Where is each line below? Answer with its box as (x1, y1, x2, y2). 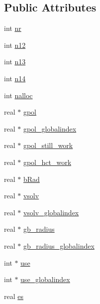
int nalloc (4, 90, 33, 100)
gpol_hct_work (23, 156, 72, 167)
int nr (4, 23, 21, 33)
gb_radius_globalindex (23, 240, 95, 251)
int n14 (4, 73, 26, 83)
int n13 (4, 56, 26, 67)
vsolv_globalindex (23, 207, 79, 217)
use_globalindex (20, 274, 70, 285)
